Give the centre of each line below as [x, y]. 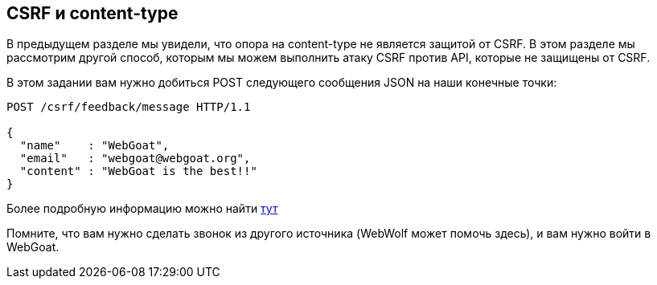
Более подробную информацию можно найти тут [142, 209]
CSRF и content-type [92, 13]
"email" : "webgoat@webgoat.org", [135, 159]
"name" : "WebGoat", [94, 146]
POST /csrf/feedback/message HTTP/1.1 [129, 107]
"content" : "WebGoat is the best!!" [138, 171]
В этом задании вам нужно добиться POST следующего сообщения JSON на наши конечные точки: [282, 83]
